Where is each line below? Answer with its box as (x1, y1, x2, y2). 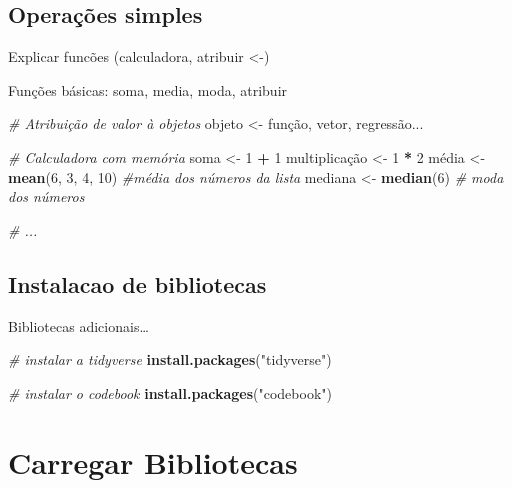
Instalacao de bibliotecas (8, 268, 267, 299)
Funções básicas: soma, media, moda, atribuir (8, 79, 288, 100)
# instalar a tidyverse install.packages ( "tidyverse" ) (8, 349, 332, 370)
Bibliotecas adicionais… (8, 315, 149, 336)
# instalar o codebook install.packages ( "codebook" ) (8, 382, 332, 403)
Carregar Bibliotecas (8, 441, 298, 482)
